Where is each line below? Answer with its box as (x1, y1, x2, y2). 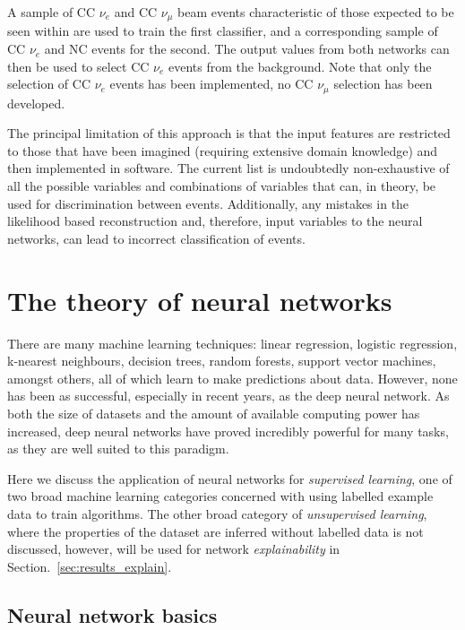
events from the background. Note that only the (168, 56, 432, 75)
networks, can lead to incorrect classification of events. (7, 229, 306, 247)
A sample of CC (7, 3, 96, 21)
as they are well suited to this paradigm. (7, 439, 229, 458)
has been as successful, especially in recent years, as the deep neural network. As (7, 386, 450, 405)
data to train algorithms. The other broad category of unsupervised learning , (7, 504, 427, 522)
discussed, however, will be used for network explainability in (7, 539, 340, 558)
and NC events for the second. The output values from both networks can (44, 39, 450, 58)
